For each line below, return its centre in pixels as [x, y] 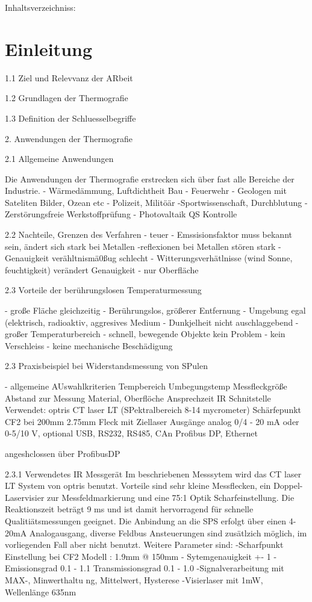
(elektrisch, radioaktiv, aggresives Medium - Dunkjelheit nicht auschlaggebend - [152, 322]
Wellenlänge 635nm [41, 591]
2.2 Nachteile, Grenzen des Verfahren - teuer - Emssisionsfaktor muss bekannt [148, 234]
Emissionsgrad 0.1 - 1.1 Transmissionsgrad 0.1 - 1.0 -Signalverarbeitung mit [145, 568]
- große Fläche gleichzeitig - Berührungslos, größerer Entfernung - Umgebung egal [155, 310]
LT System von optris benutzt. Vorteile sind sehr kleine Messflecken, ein [138, 486]
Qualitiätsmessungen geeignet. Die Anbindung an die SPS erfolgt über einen [146, 520]
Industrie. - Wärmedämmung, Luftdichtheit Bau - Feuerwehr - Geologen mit [146, 191]
